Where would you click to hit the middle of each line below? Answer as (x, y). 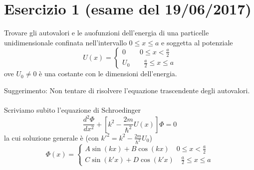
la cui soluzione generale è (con (51, 137)
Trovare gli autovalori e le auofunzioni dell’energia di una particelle (107, 33)
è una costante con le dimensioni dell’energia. (108, 74)
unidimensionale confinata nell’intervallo (65, 42)
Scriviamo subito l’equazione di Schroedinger (73, 110)
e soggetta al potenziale (197, 42)
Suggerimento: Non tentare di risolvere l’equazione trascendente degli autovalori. (127, 90)
